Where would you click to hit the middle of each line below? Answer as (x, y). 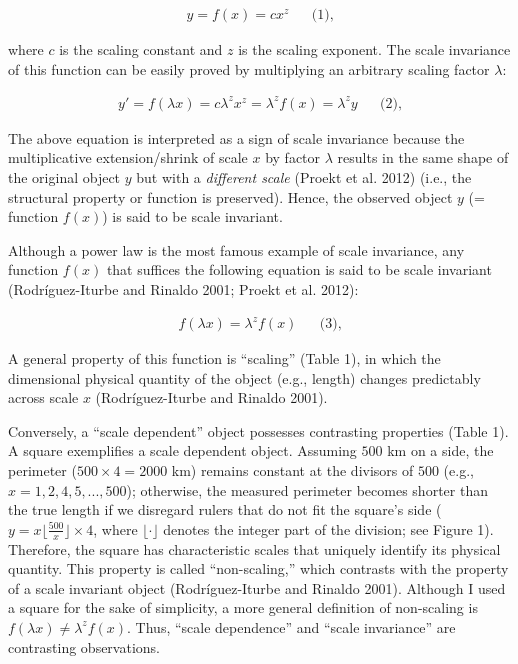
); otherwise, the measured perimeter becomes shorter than (307, 489)
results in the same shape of (423, 157)
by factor (293, 157)
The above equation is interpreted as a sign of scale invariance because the (236, 137)
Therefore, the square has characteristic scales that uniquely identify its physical (254, 548)
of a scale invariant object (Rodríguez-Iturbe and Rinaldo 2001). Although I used (257, 587)
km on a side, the (440, 450)
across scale (43, 397)
